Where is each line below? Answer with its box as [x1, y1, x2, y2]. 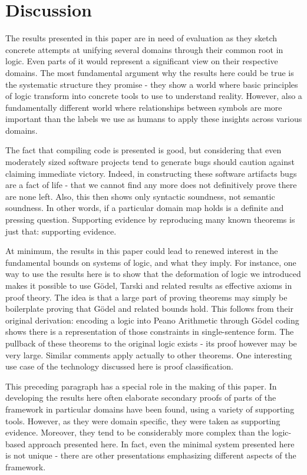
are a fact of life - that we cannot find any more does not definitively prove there [5, 179, 297, 191]
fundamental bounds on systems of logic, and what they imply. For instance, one [5, 256, 296, 268]
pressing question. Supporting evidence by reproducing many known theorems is [5, 213, 295, 226]
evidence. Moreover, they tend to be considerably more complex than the [5, 426, 269, 438]
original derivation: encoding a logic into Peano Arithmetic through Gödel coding [5, 314, 299, 326]
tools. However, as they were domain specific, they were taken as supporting [5, 414, 280, 427]
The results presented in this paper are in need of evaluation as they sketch [5, 32, 278, 44]
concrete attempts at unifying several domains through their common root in [5, 43, 283, 55]
